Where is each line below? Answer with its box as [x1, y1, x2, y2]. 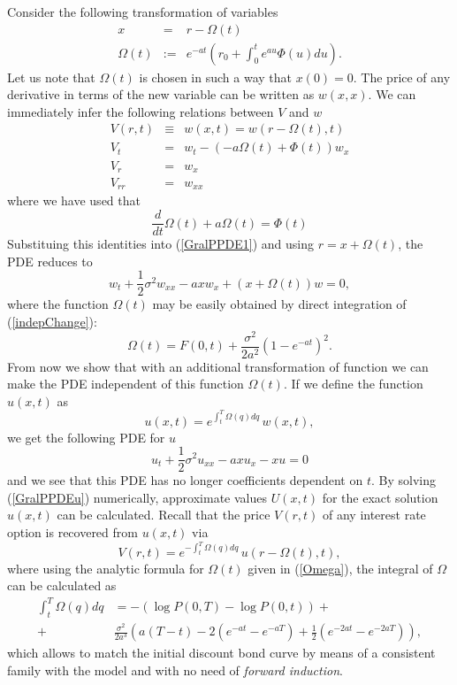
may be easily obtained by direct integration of [152, 295, 407, 313]
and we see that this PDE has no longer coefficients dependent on [7, 471, 363, 489]
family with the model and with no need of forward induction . [7, 660, 343, 679]
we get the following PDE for [7, 427, 165, 446]
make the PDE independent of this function [7, 374, 244, 393]
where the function [7, 295, 109, 313]
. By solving [370, 471, 436, 489]
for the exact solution [322, 488, 438, 506]
